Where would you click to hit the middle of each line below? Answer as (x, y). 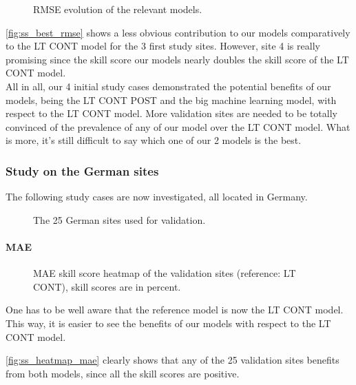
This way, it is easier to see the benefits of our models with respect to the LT (168, 323)
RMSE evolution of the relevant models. (118, 9)
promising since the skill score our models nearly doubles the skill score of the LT (177, 59)
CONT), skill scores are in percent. (107, 286)
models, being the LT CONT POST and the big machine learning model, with (171, 100)
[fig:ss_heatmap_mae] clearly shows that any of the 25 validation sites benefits (172, 360)
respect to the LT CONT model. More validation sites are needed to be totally (171, 113)
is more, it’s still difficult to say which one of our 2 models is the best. (154, 140)
